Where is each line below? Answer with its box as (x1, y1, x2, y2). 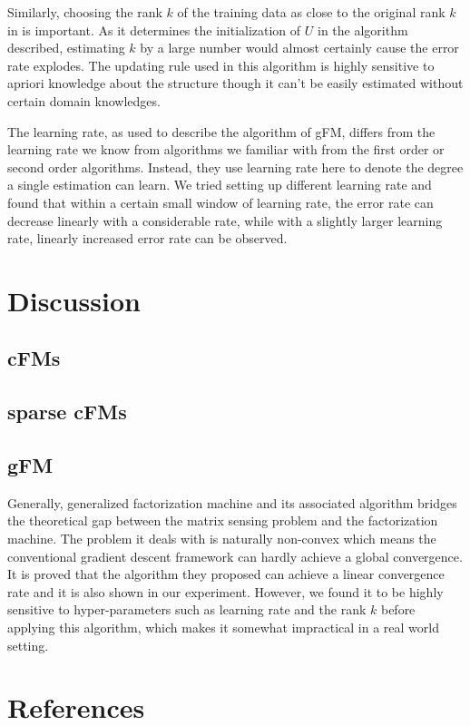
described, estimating (7, 38, 125, 57)
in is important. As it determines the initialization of (7, 20, 301, 39)
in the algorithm (318, 20, 408, 39)
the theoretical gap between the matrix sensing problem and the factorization (7, 511, 438, 530)
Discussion (7, 281, 141, 319)
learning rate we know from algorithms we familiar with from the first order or (7, 140, 445, 159)
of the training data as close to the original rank (177, 3, 446, 21)
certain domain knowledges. (7, 91, 161, 110)
